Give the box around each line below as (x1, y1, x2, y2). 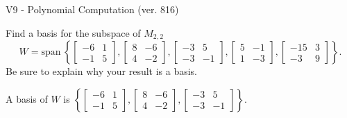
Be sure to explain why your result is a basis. (6, 64, 198, 78)
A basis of (6, 91, 48, 106)
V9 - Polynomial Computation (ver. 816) (6, 2, 179, 16)
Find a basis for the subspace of (6, 25, 141, 40)
